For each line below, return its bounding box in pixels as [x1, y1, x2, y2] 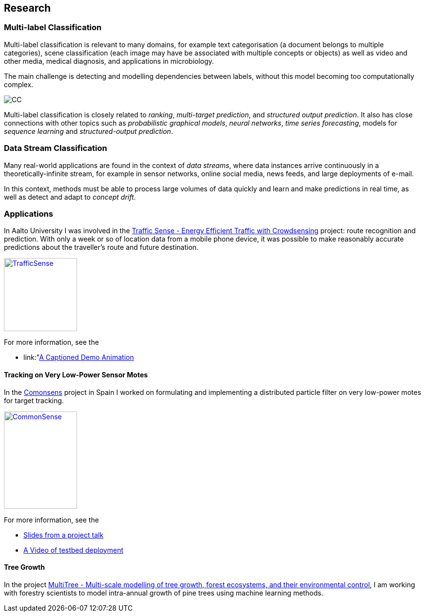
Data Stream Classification [4, 143, 107, 153]
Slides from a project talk [23, 530, 104, 539]
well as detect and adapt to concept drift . [4, 192, 136, 201]
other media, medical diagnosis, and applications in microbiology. [4, 56, 214, 65]
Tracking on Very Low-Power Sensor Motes [4, 370, 148, 379]
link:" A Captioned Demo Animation [23, 353, 134, 362]
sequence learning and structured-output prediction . [4, 127, 173, 135]
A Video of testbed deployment [23, 545, 124, 554]
